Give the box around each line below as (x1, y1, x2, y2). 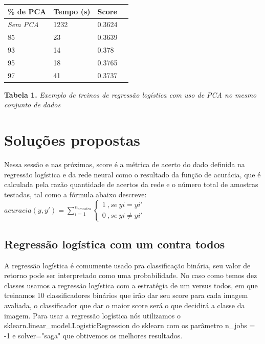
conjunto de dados (4, 99, 61, 110)
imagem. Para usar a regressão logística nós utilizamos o (4, 310, 181, 320)
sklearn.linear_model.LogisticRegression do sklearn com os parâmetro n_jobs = (4, 320, 255, 331)
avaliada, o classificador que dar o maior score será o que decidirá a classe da (4, 300, 245, 311)
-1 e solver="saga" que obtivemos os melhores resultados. (4, 330, 183, 340)
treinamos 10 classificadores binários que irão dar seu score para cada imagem (4, 290, 248, 301)
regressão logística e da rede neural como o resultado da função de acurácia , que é (4, 169, 261, 179)
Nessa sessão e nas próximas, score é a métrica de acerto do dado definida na (4, 159, 245, 170)
